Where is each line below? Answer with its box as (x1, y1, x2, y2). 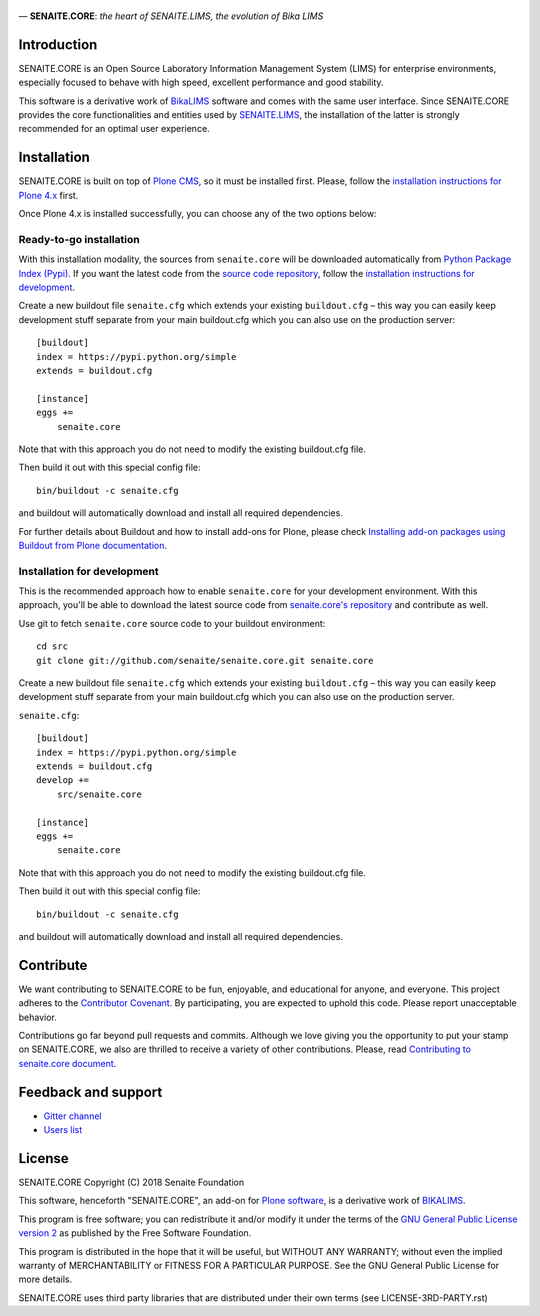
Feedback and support (18, 1083, 163, 1100)
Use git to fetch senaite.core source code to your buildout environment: (18, 617, 326, 629)
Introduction (18, 36, 98, 53)
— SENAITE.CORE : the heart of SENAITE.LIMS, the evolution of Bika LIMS (18, 10, 324, 22)
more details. (18, 1273, 73, 1285)
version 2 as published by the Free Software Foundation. (18, 1227, 252, 1239)
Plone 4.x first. (18, 189, 79, 201)
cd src (36, 641, 69, 652)
